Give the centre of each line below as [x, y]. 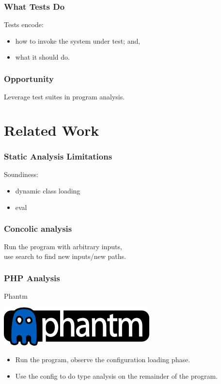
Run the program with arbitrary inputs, [63, 247]
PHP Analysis [32, 278]
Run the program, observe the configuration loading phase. [103, 359]
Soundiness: [21, 174]
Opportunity [29, 78]
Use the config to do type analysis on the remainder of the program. [117, 376]
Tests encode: [24, 24]
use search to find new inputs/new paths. [65, 256]
